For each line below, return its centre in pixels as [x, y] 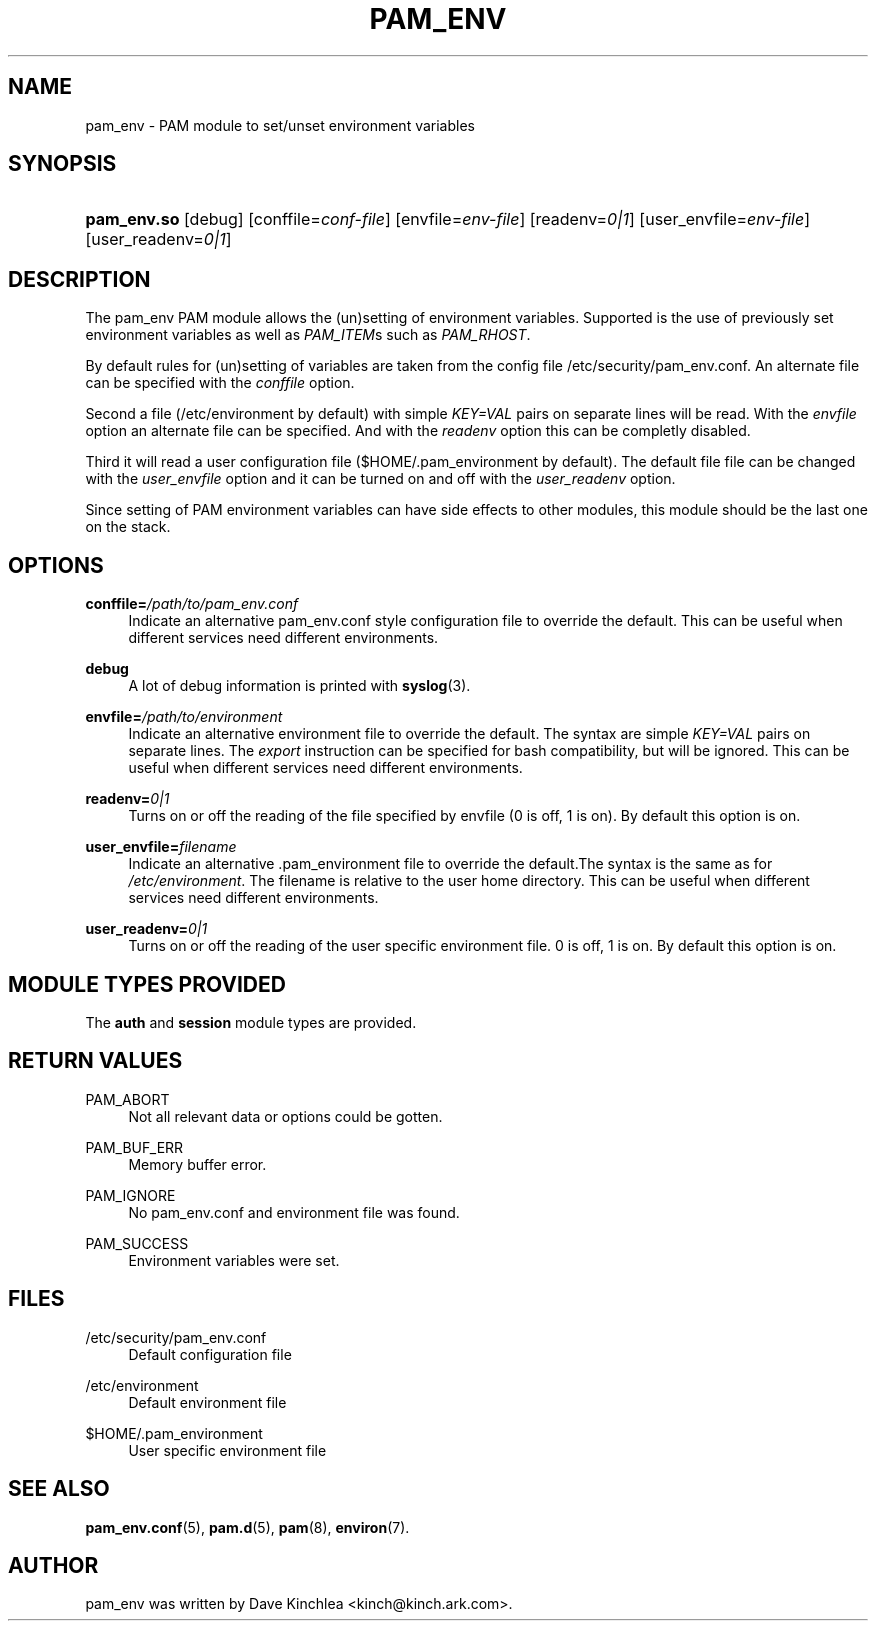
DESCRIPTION [79, 279]
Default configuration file [210, 1354]
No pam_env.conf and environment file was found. [294, 1212]
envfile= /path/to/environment [184, 717]
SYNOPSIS [62, 164]
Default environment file [207, 1402]
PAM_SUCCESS [137, 1243]
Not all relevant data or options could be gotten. [285, 1116]
